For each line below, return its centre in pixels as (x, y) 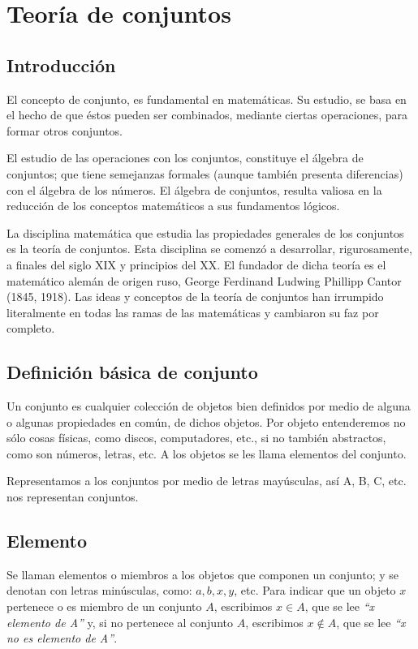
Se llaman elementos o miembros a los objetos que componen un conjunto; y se (203, 574)
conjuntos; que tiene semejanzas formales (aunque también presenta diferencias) (205, 173)
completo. (31, 328)
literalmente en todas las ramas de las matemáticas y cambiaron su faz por (193, 312)
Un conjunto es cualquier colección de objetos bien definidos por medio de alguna (209, 406)
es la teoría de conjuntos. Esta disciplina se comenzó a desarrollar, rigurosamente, (209, 249)
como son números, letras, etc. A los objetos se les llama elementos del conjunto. (207, 453)
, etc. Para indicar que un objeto (315, 590)
